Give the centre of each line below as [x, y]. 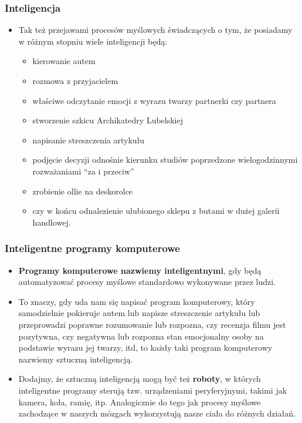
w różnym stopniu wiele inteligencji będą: [93, 41]
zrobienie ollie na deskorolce [83, 191]
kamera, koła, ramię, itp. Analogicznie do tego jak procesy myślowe [140, 402]
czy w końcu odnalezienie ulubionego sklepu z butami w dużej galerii [156, 211]
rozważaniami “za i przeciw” [83, 171]
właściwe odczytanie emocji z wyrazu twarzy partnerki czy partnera [154, 100]
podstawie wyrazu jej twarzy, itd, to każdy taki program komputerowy [145, 348]
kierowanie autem [64, 61]
